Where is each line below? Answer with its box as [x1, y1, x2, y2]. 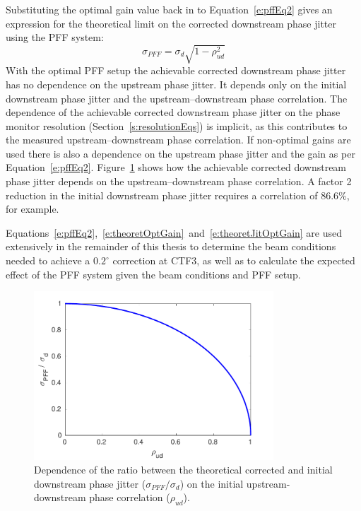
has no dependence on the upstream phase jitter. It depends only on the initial [6, 76, 347, 91]
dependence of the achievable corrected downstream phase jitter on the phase [6, 105, 341, 119]
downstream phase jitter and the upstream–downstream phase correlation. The [6, 90, 348, 105]
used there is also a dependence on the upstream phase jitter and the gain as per [6, 146, 355, 160]
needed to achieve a [6, 253, 90, 268]
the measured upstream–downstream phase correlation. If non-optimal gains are [6, 132, 351, 147]
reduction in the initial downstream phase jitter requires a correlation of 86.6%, [6, 187, 350, 202]
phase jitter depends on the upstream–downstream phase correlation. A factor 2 [6, 174, 352, 189]
